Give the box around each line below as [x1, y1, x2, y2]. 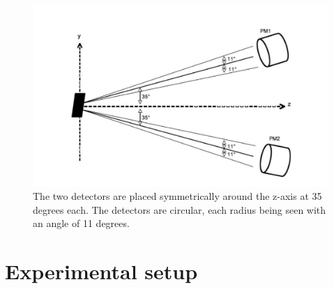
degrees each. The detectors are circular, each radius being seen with [33, 202, 326, 217]
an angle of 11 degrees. [33, 216, 130, 231]
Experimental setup [5, 257, 198, 286]
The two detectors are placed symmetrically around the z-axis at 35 [33, 189, 322, 203]
